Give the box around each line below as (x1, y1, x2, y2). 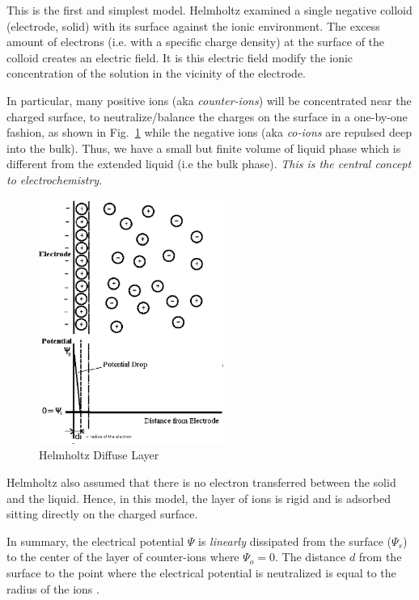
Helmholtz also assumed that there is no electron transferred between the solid (6, 474, 396, 491)
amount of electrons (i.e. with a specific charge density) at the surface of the (6, 33, 385, 50)
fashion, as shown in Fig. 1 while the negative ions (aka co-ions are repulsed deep (6, 124, 412, 141)
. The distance (275, 548, 346, 565)
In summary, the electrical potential (6, 532, 184, 549)
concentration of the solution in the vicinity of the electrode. (6, 65, 307, 82)
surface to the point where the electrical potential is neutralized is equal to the (6, 564, 396, 581)
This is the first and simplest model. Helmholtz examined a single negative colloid (6, 2, 413, 18)
